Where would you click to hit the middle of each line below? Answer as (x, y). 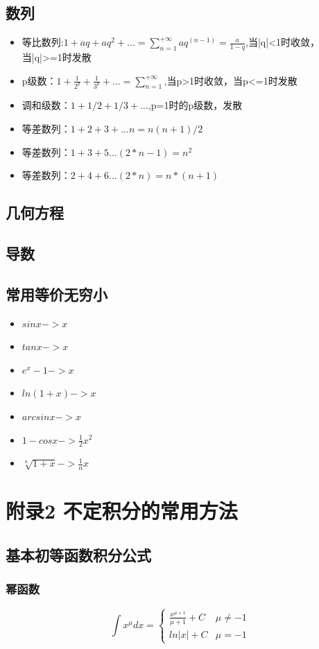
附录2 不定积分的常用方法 (122, 511)
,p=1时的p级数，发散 (195, 105)
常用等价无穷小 (57, 294)
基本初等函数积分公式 (78, 554)
